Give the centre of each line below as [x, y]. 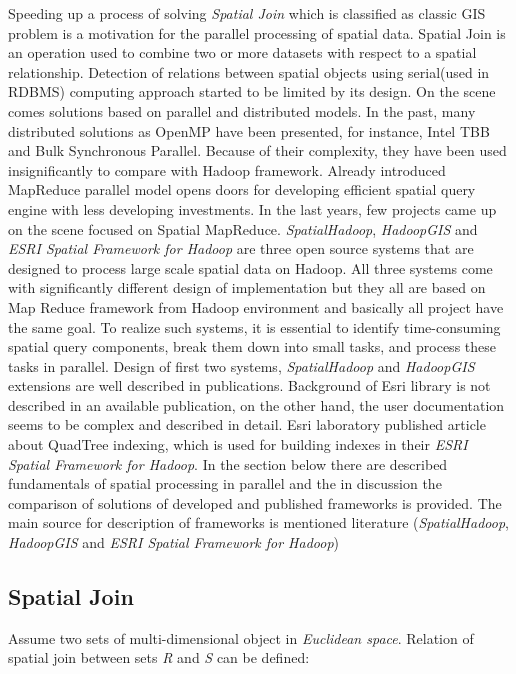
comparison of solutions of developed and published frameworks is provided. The [255, 502]
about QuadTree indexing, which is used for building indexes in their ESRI [238, 444]
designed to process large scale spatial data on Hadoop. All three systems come [250, 267]
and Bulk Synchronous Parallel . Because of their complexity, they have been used [257, 150]
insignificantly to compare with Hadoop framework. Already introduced [227, 169]
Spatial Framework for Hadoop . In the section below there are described [228, 463]
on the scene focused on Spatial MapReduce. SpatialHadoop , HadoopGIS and [243, 228]
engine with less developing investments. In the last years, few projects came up [252, 208]
